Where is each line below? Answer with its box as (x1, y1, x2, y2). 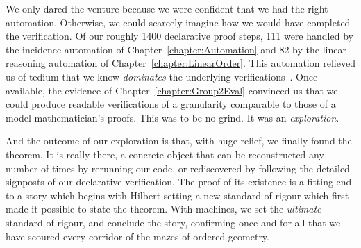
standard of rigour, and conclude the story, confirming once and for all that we (6, 215, 341, 229)
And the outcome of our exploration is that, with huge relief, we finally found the (6, 133, 352, 148)
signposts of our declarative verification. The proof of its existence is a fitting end (6, 174, 352, 189)
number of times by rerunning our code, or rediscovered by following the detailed (6, 160, 350, 175)
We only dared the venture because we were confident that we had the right (6, 1, 328, 15)
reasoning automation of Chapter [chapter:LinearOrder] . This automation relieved (6, 56, 355, 70)
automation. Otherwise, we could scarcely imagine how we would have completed (6, 15, 351, 29)
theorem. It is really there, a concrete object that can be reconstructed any (6, 147, 324, 161)
